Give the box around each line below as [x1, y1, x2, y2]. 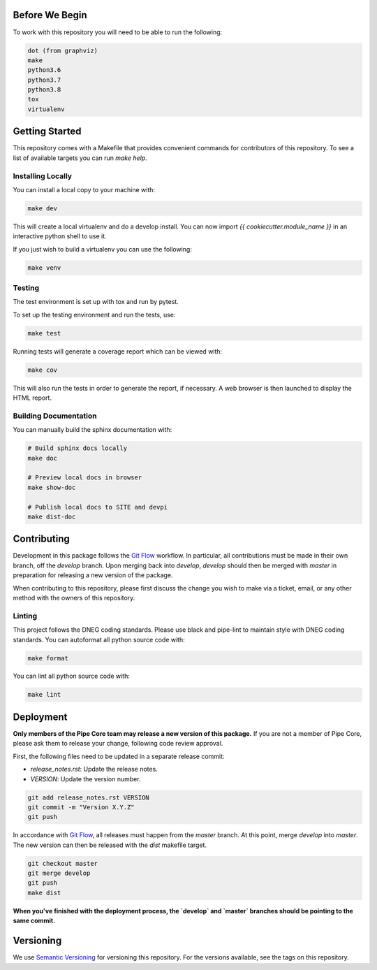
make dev [27, 204, 58, 212]
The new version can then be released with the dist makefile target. [13, 841, 207, 849]
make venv [27, 263, 61, 272]
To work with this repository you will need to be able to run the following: [13, 28, 223, 36]
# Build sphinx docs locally [27, 444, 128, 452]
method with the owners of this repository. [13, 593, 135, 602]
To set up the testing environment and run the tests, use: [13, 310, 176, 319]
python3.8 [27, 86, 61, 94]
